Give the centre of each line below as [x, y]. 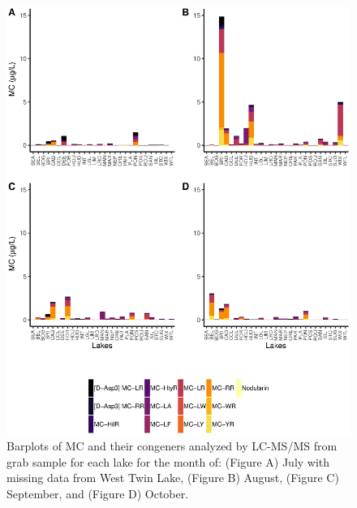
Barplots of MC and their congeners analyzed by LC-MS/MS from [172, 446]
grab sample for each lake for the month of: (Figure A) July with [168, 461]
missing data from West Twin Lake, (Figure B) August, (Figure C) [173, 478]
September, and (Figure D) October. [98, 493]
